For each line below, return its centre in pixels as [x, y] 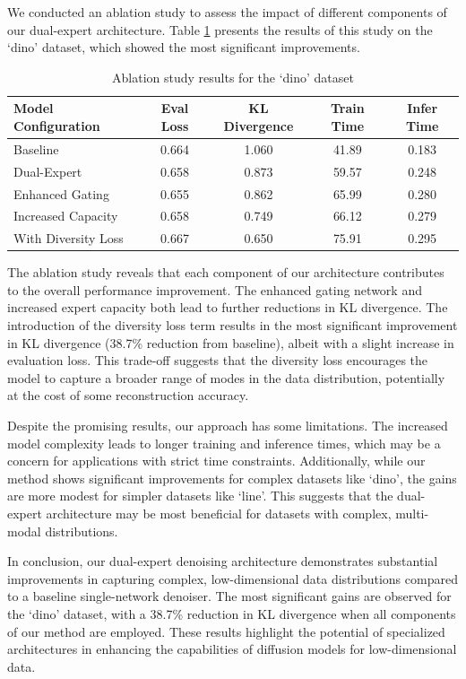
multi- [412, 513]
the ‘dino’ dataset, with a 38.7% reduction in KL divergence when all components [232, 613]
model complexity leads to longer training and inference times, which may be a [224, 443]
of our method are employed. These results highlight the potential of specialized [226, 631]
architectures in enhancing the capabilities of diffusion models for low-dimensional [232, 649]
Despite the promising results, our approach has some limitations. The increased [228, 426]
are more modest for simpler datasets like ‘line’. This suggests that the [200, 496]
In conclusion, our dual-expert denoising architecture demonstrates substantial [223, 561]
